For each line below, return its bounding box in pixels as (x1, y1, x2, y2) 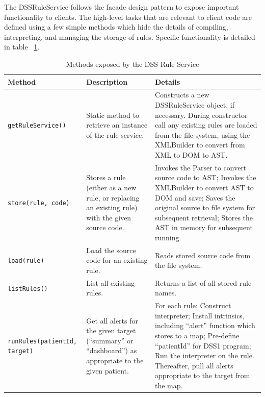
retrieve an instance (86, 119, 148, 130)
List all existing (86, 277, 135, 288)
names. (154, 287, 177, 298)
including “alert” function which (154, 320, 255, 331)
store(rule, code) (8, 200, 70, 207)
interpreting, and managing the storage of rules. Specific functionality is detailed (4, 31, 255, 42)
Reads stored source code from (154, 250, 251, 260)
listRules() (8, 285, 48, 292)
